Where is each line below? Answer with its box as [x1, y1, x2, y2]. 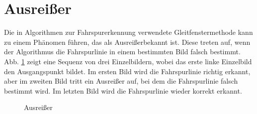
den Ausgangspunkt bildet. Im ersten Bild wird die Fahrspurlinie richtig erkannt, [4, 66, 251, 76]
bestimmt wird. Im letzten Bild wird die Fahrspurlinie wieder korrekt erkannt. [4, 85, 242, 96]
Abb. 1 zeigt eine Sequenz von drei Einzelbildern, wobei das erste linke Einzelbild [4, 56, 252, 66]
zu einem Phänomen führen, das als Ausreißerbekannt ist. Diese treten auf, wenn [4, 36, 251, 47]
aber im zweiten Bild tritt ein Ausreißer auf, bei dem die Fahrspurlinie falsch [4, 76, 238, 86]
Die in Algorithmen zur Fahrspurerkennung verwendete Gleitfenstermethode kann [4, 27, 253, 37]
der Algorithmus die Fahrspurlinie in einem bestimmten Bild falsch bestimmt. [4, 46, 241, 57]
